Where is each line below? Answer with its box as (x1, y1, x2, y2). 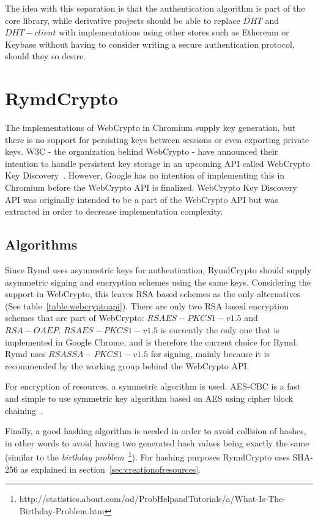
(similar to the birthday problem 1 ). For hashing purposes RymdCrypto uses (5, 449, 290, 464)
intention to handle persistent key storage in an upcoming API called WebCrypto (5, 157, 310, 169)
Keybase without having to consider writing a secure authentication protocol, (5, 37, 295, 50)
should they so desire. (5, 50, 86, 62)
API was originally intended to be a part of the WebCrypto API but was (5, 193, 278, 205)
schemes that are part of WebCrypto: (5, 311, 144, 324)
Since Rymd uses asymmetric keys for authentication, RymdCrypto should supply (5, 264, 312, 276)
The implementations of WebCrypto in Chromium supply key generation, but (5, 121, 296, 134)
